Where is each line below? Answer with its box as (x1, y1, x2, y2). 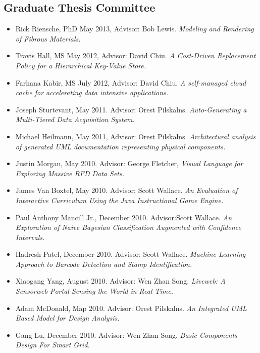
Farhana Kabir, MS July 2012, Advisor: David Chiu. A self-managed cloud (15, 77, 246, 88)
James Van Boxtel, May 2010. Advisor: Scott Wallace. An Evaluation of (15, 185, 238, 195)
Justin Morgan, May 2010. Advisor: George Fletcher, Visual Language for (15, 158, 243, 169)
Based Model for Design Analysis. (15, 312, 120, 323)
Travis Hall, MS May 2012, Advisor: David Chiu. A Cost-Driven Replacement (15, 50, 256, 61)
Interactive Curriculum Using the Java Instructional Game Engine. (15, 194, 224, 205)
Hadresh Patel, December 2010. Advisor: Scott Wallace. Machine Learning (15, 249, 246, 259)
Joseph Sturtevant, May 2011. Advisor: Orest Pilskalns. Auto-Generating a (15, 104, 247, 114)
